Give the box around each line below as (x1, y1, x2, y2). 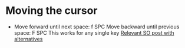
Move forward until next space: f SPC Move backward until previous (14, 23, 180, 30)
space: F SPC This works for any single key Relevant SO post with (14, 29, 174, 36)
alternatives (14, 35, 43, 42)
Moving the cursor (5, 4, 98, 17)
